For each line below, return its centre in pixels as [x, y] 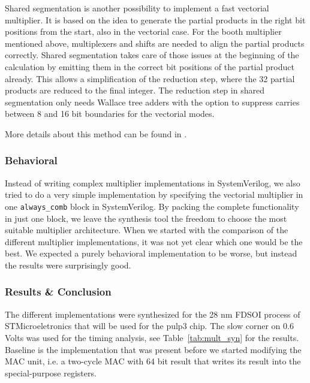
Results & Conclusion [58, 292]
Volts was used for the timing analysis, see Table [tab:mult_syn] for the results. [152, 337]
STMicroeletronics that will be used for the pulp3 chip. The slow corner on [143, 326]
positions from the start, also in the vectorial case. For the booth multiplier [143, 31]
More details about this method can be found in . [96, 133]
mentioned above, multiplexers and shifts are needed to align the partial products [155, 43]
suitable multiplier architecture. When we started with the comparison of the [147, 230]
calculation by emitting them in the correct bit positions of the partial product [150, 66]
